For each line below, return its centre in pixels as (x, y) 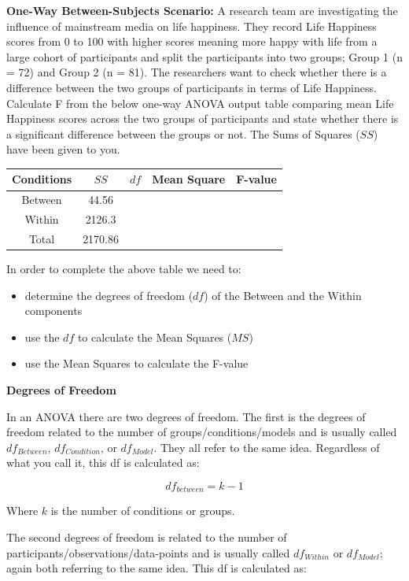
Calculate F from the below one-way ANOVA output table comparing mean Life (200, 103)
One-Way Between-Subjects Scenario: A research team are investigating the (202, 10)
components (53, 311)
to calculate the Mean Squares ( (155, 337)
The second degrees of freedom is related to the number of (147, 537)
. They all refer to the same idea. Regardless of (267, 447)
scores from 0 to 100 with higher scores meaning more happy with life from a (192, 41)
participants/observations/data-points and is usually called (148, 552)
